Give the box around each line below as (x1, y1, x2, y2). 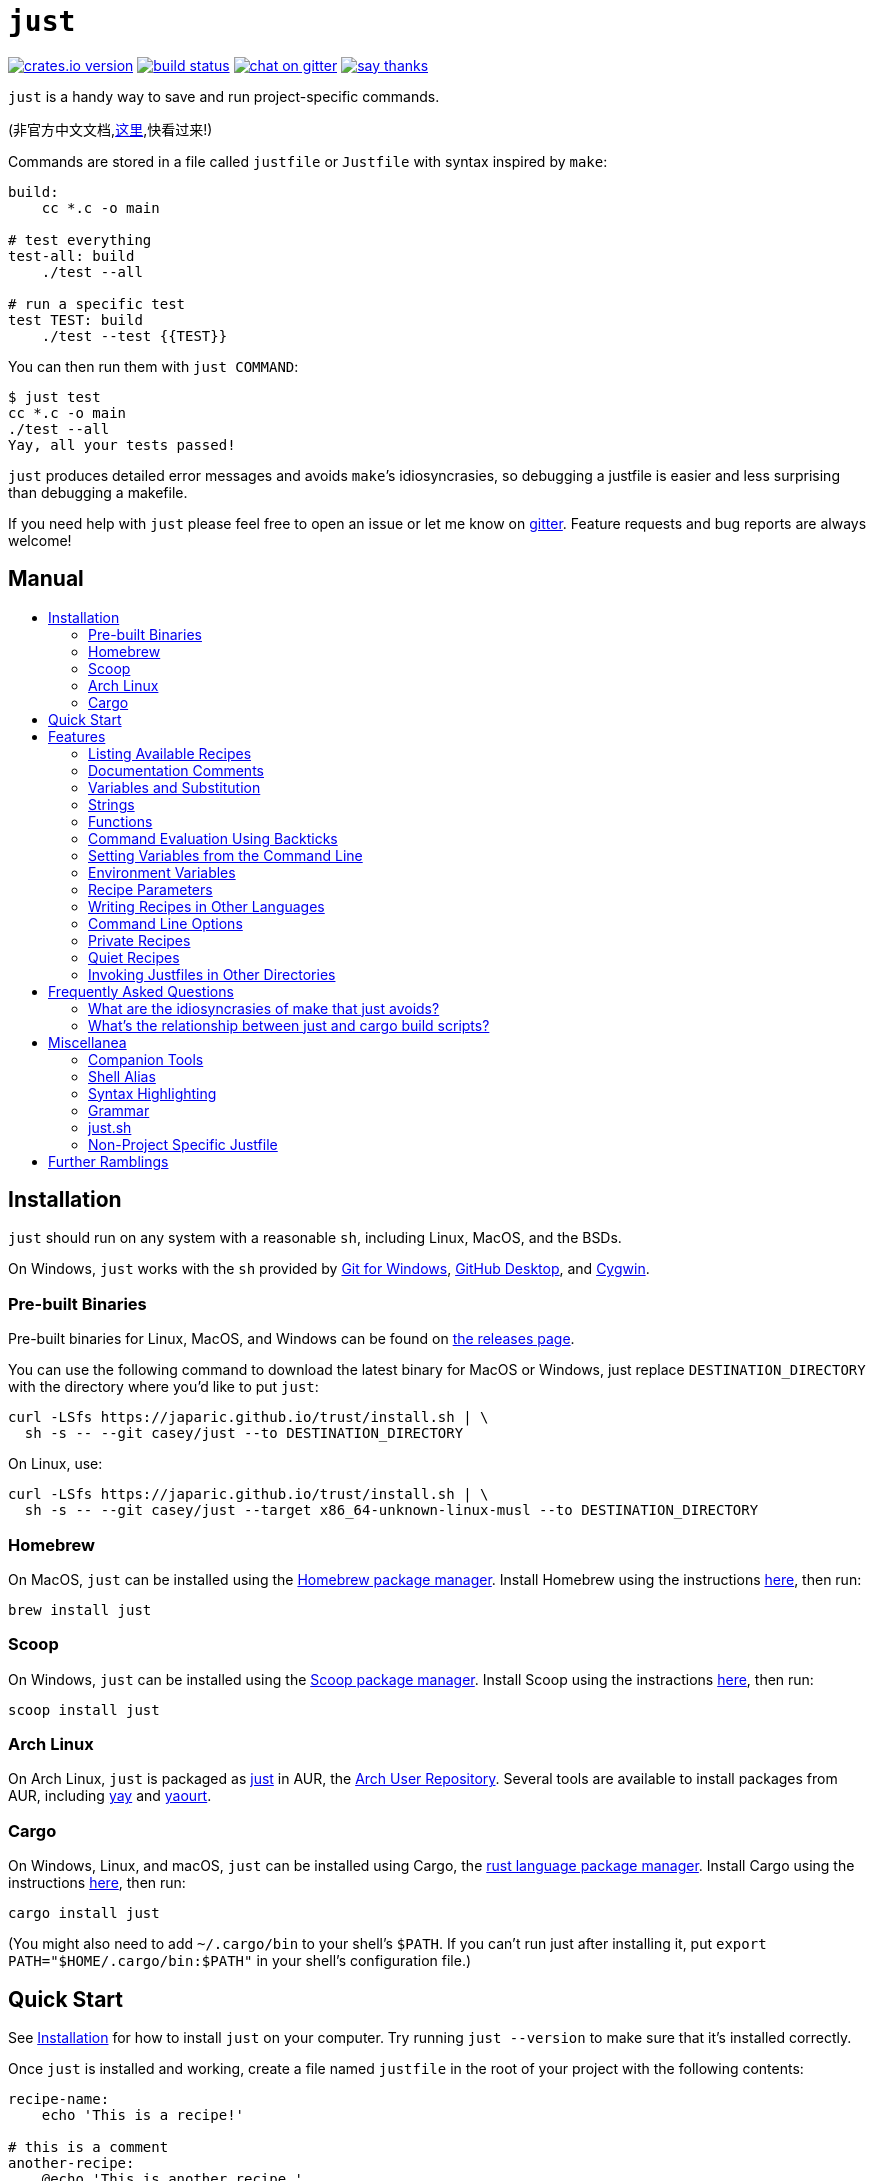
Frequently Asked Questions (48, 982, 234, 1000)
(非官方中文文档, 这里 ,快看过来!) (8, 120, 213, 138)
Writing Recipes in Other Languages (88, 897, 325, 915)
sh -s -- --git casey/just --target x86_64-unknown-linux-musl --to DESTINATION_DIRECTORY (24, 1502, 759, 1519)
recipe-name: (8, 2091, 110, 2108)
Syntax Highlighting (88, 1084, 217, 1102)
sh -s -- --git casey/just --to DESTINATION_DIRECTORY (24, 1425, 464, 1442)
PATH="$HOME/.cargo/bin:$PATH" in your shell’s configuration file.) (8, 1952, 472, 1970)
